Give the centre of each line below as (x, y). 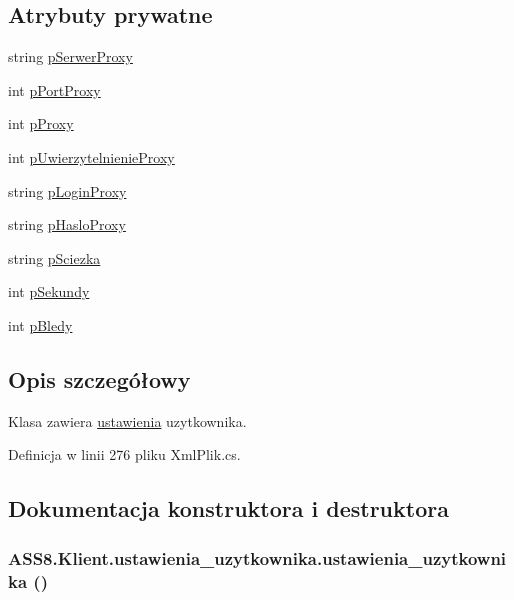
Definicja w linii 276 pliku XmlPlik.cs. (124, 454)
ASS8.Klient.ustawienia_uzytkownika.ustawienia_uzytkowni (257, 557)
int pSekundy (49, 291)
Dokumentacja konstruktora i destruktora (228, 508)
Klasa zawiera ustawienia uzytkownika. (127, 420)
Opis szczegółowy (99, 378)
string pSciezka (54, 257)
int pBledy (40, 324)
